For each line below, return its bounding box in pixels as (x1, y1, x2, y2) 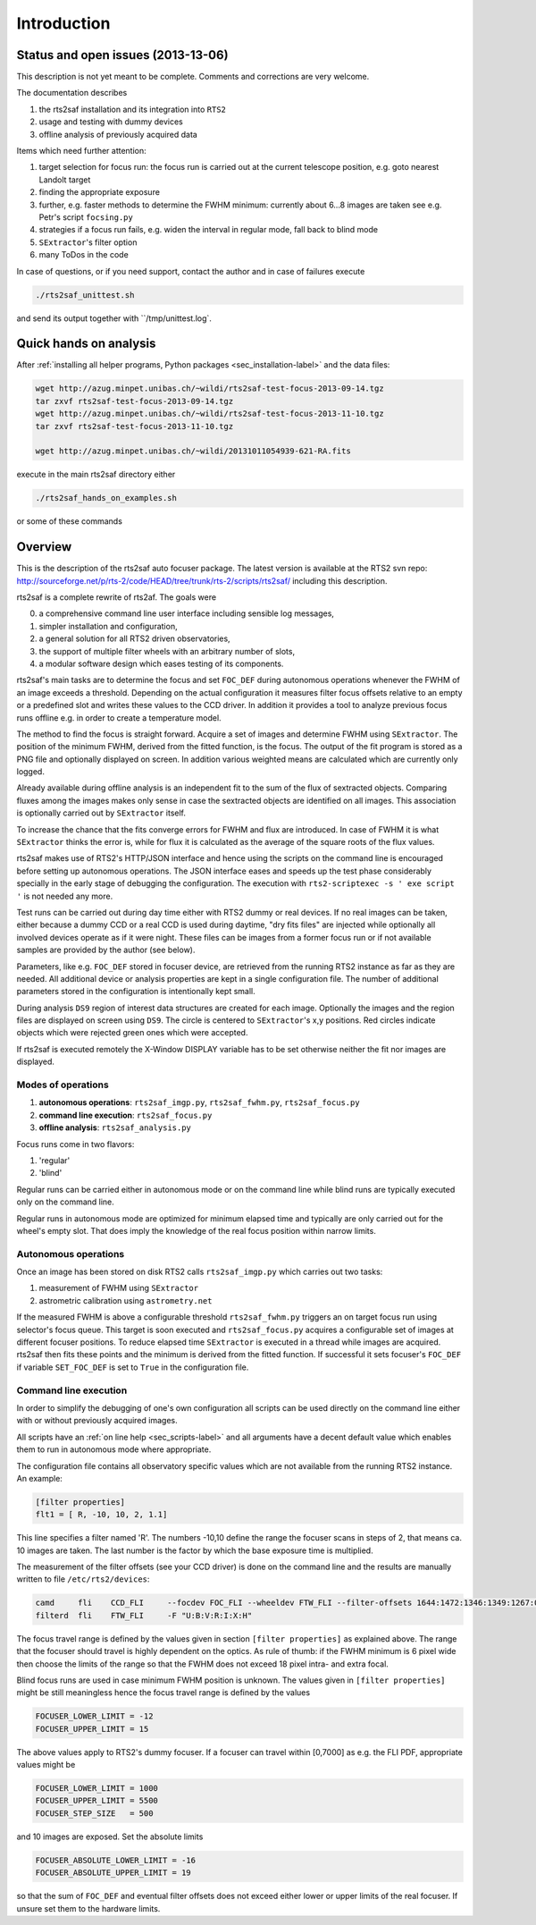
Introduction (16, 13, 111, 33)
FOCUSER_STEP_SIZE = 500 (35, 1808, 154, 1819)
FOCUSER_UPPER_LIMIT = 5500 (35, 1795, 158, 1806)
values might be (16, 1760, 76, 1770)
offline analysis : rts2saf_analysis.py (38, 1122, 192, 1133)
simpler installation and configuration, (38, 621, 178, 631)
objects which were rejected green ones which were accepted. (16, 1027, 248, 1038)
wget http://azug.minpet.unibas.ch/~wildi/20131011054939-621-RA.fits (35, 446, 352, 456)
